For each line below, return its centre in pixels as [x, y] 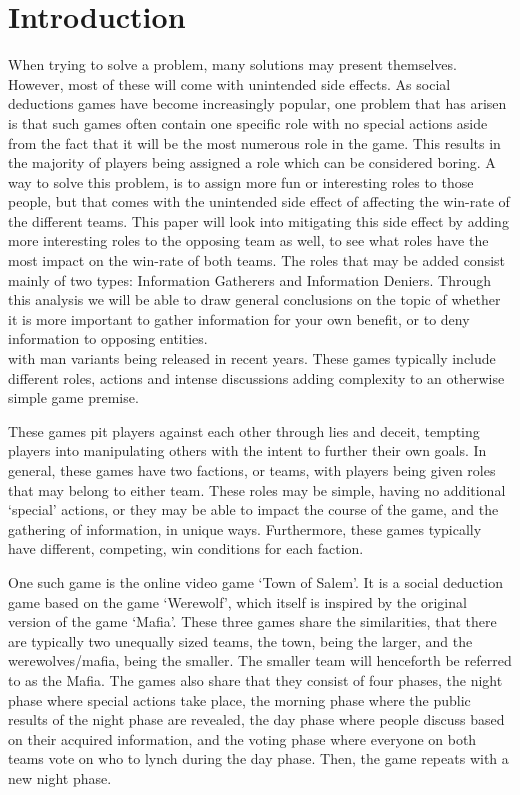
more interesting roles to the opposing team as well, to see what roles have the [248, 240]
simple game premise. [73, 397]
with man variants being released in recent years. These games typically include [252, 358]
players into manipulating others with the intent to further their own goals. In [247, 450]
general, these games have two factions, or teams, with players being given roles [252, 470]
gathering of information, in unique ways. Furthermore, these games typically [245, 528]
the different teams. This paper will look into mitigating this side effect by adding [258, 220]
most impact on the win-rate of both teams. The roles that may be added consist [257, 260]
